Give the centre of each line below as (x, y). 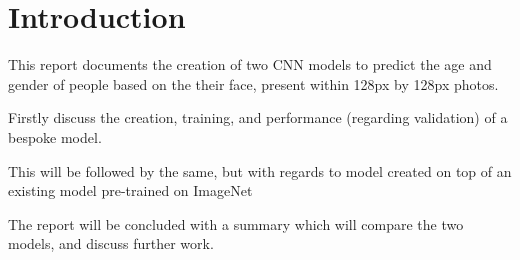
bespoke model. (55, 136)
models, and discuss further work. (111, 243)
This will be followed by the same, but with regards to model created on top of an (260, 170)
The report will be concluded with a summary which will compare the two (236, 223)
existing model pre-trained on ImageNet (130, 190)
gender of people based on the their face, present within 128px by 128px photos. (253, 83)
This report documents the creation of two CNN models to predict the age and (250, 64)
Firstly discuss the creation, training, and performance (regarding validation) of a (258, 117)
